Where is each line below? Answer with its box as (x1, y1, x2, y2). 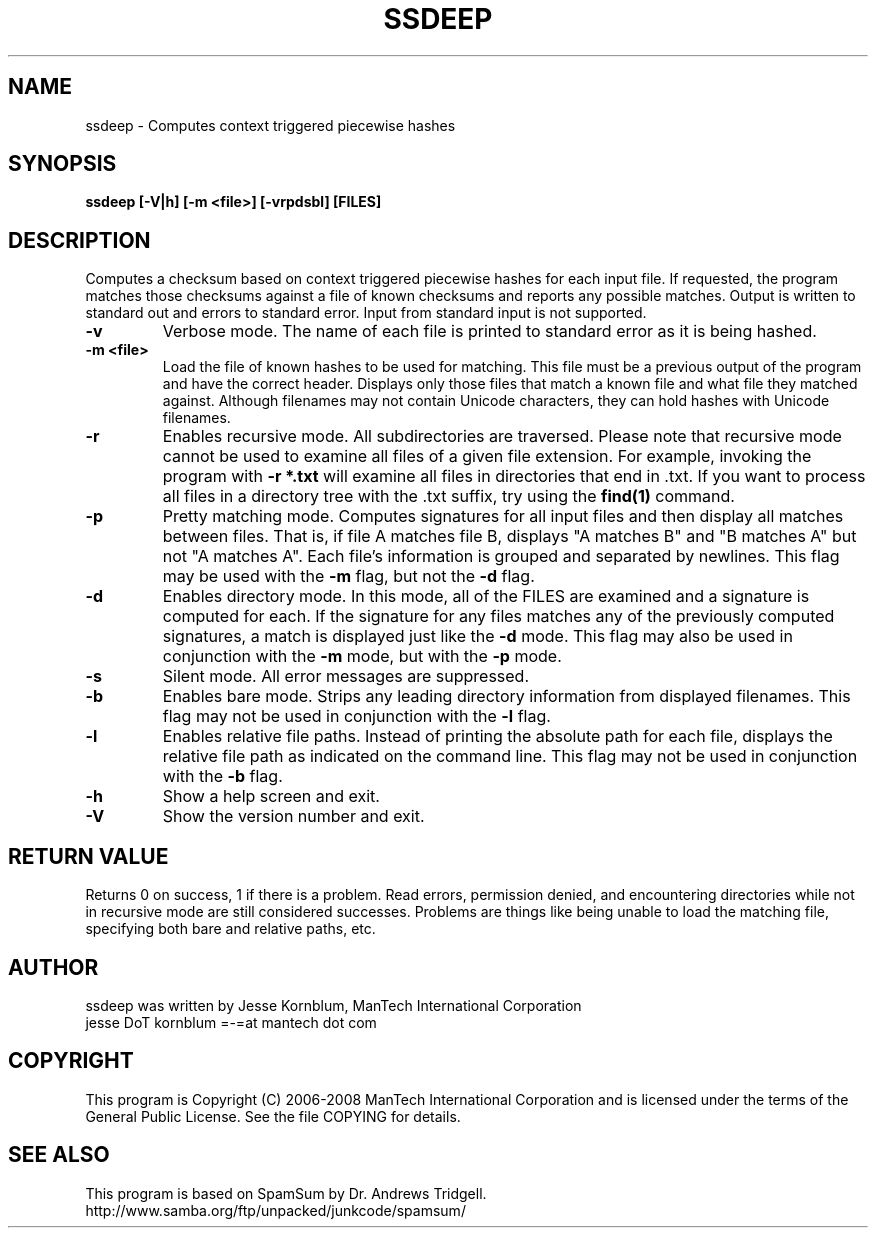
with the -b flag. (162, 766, 283, 787)
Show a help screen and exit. (162, 786, 380, 807)
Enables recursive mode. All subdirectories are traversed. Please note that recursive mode (162, 426, 842, 447)
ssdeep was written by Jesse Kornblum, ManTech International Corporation (85, 996, 582, 1014)
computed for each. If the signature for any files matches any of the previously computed (162, 606, 835, 627)
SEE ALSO (8, 1142, 110, 1168)
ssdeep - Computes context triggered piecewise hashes (85, 116, 456, 134)
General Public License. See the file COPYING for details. (85, 1107, 461, 1125)
